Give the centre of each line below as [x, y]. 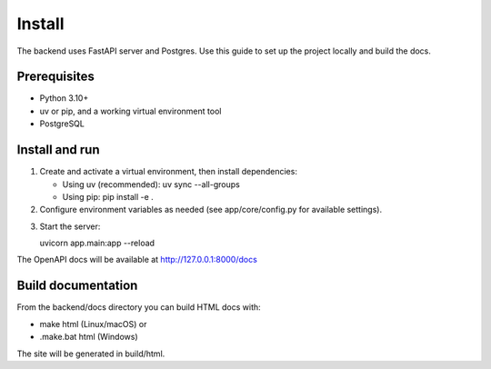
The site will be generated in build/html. [91, 354]
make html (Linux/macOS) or [93, 324]
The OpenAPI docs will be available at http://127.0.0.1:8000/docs [137, 260]
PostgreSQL [62, 124]
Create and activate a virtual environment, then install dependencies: [168, 172]
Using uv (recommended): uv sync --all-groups [151, 184]
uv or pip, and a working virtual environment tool [130, 111]
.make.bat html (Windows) [89, 337]
